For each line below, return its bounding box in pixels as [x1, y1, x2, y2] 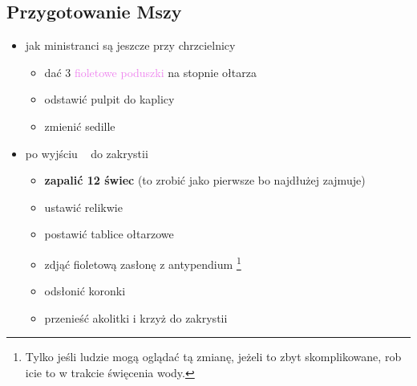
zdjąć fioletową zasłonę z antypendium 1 [44, 253, 241, 272]
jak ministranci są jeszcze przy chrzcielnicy [25, 37, 236, 54]
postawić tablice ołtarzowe [44, 226, 174, 242]
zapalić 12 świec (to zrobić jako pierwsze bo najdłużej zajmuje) [44, 172, 366, 189]
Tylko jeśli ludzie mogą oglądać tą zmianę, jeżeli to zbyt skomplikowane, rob [25, 348, 402, 365]
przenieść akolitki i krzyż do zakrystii [44, 309, 228, 326]
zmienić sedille [44, 117, 115, 134]
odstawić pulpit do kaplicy [44, 91, 175, 108]
